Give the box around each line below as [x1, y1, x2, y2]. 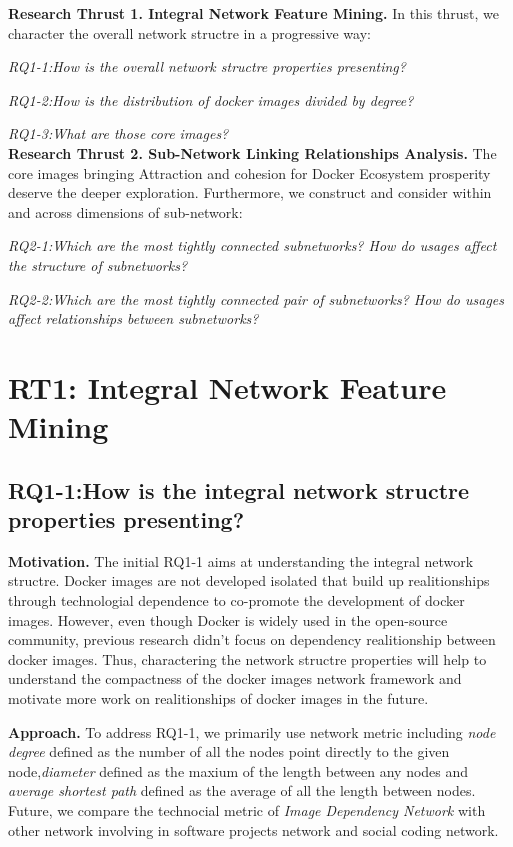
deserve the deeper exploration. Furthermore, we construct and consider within [8, 182, 492, 203]
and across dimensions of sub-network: [8, 201, 243, 222]
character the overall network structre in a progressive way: [8, 22, 371, 43]
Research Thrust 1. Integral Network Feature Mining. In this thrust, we [8, 3, 499, 23]
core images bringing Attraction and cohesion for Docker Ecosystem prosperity [8, 162, 491, 183]
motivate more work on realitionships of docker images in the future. [8, 688, 429, 709]
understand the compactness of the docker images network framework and [8, 668, 462, 689]
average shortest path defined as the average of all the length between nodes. [8, 780, 476, 801]
